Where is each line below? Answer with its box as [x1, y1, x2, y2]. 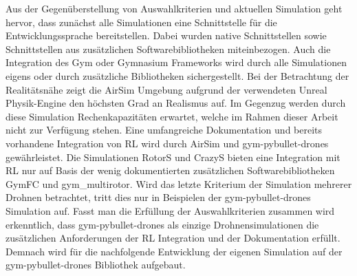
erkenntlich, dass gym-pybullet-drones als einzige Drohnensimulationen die [6, 217, 319, 231]
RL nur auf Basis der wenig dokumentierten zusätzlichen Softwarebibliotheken [6, 163, 335, 178]
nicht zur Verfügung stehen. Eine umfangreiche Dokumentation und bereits [6, 123, 323, 137]
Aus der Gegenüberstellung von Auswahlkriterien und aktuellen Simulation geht [6, 1, 343, 15]
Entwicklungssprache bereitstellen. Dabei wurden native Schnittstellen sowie [6, 28, 327, 43]
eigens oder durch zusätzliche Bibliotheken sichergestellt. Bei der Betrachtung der [6, 68, 349, 83]
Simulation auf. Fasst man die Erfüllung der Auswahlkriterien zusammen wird [6, 203, 335, 217]
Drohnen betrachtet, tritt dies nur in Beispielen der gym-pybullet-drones [6, 190, 311, 204]
